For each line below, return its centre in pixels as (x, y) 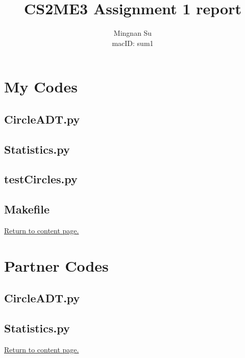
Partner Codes (56, 265)
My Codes (41, 87)
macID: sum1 (133, 43)
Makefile (27, 209)
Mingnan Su (133, 33)
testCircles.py (41, 179)
